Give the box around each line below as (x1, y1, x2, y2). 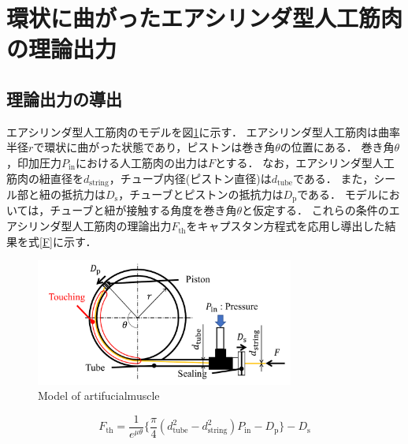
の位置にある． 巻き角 (280, 139, 395, 155)
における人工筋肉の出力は (75, 154, 208, 170)
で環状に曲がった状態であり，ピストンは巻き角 (33, 139, 276, 155)
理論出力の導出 (6, 86, 122, 110)
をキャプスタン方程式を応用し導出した (186, 218, 385, 234)
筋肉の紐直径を (6, 170, 83, 186)
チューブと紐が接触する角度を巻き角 (50, 202, 237, 218)
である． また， (292, 170, 374, 186)
